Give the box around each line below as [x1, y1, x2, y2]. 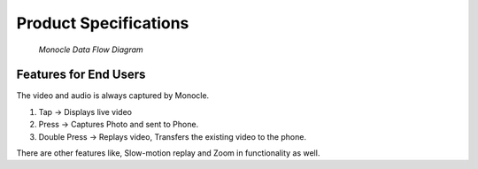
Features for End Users [16, 67, 146, 82]
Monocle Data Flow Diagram [38, 44, 143, 55]
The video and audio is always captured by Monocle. [16, 90, 210, 101]
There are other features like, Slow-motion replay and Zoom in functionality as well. [16, 148, 320, 158]
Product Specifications [16, 13, 189, 33]
